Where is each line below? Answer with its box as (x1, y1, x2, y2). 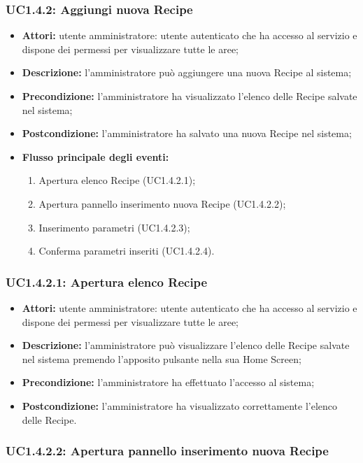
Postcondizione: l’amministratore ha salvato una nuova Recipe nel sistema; (22, 126, 352, 141)
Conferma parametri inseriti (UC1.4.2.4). (38, 243, 215, 258)
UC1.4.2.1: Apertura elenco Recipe (6, 273, 208, 290)
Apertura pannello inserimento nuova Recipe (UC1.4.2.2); (38, 196, 286, 211)
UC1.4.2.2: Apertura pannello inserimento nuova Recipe (6, 442, 329, 460)
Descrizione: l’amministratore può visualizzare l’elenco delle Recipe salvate (22, 338, 350, 352)
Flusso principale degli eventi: (22, 149, 169, 164)
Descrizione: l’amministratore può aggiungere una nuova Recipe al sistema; (22, 65, 352, 80)
